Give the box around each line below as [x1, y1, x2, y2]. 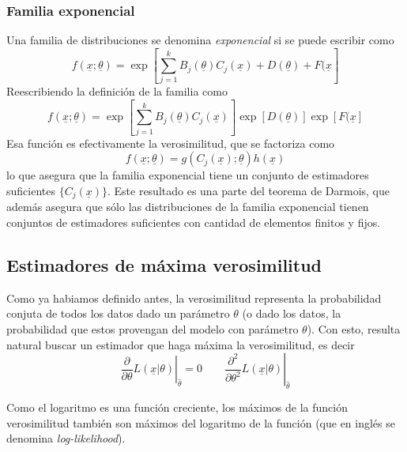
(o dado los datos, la [242, 305, 341, 322]
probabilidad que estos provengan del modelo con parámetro [6, 320, 299, 337]
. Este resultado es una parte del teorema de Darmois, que [107, 182, 390, 198]
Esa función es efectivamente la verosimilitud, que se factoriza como [6, 134, 335, 151]
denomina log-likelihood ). [6, 430, 126, 446]
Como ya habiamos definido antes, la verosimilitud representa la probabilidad [6, 289, 382, 306]
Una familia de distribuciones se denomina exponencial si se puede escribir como [6, 32, 394, 48]
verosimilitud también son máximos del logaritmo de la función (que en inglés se [6, 414, 395, 431]
